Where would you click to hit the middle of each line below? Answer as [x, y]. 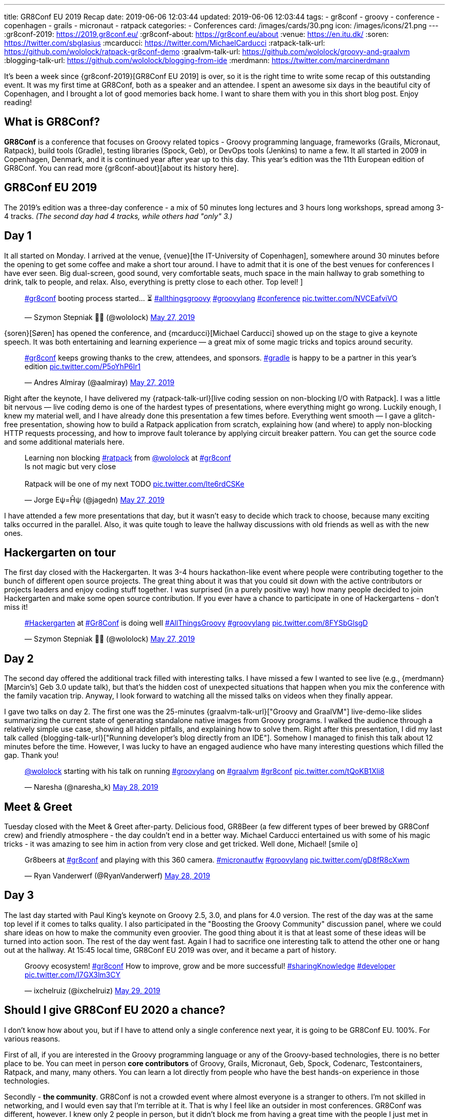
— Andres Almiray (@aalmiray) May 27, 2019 [100, 382]
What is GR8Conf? [52, 122]
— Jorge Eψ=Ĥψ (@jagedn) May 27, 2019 [95, 499]
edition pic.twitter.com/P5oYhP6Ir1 [83, 366]
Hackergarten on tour [60, 552]
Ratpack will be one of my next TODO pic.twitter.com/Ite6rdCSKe [135, 484]
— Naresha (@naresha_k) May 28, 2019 [91, 787]
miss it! [16, 607]
